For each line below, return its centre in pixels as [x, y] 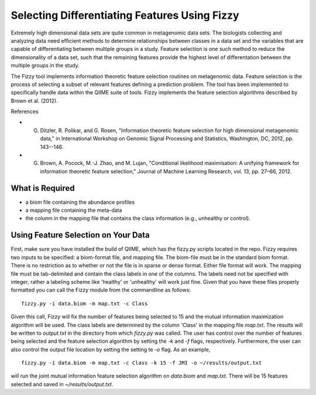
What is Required [43, 188]
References [25, 112]
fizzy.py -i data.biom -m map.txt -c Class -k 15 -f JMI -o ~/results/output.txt [142, 363]
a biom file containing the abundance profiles [80, 202]
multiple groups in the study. [45, 66]
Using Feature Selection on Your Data [80, 235]
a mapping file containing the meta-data [74, 210]
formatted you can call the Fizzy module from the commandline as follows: [101, 290]
